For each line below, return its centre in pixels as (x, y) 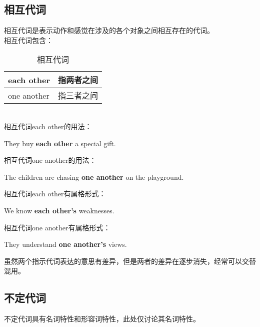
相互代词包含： (28, 40)
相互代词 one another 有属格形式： (57, 227)
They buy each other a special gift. (60, 143)
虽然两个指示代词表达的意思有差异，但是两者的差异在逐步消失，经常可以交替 (130, 261)
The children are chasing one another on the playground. (94, 177)
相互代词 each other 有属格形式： (55, 194)
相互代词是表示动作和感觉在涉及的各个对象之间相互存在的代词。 (109, 30)
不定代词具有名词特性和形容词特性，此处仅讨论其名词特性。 (102, 319)
